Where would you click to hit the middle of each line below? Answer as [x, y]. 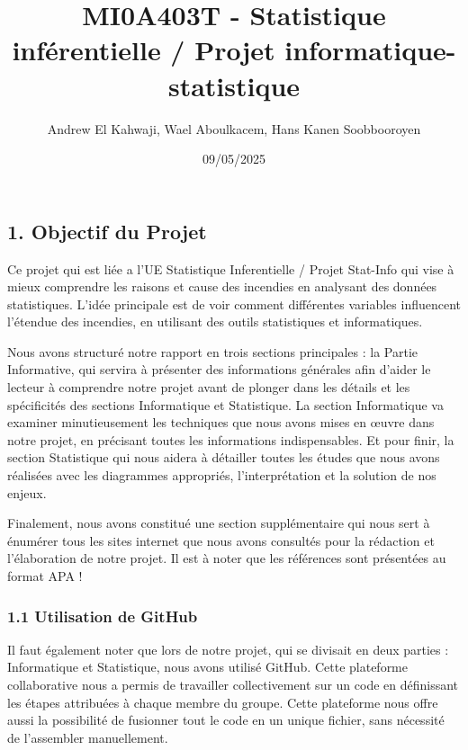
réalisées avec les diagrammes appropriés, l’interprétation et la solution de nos [222, 475]
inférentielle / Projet [144, 50]
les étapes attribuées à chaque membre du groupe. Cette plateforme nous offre [223, 702]
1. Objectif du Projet [107, 231]
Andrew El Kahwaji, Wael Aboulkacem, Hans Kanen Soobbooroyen [234, 128]
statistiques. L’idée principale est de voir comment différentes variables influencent [234, 304]
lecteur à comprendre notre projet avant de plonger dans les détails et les [209, 387]
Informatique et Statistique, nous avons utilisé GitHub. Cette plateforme [208, 667]
